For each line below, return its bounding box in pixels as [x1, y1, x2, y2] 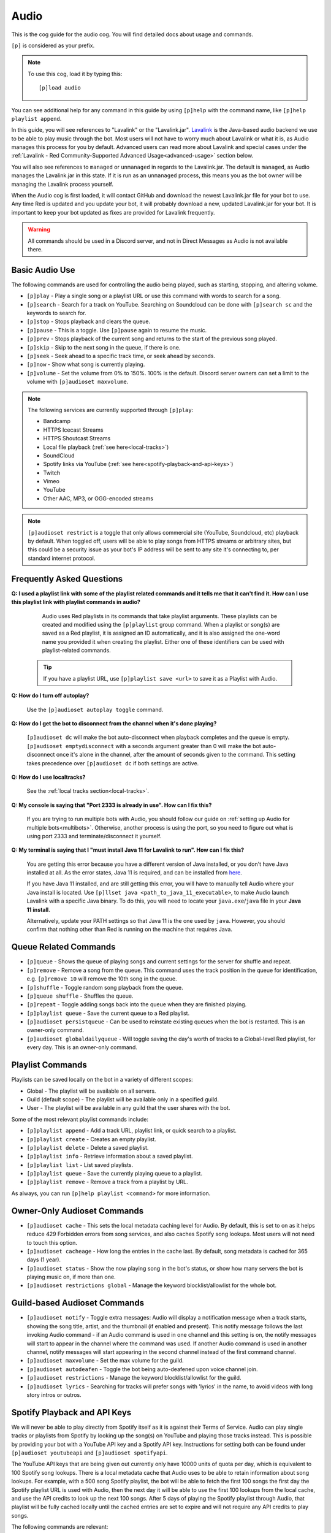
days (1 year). [26, 1256, 61, 1263]
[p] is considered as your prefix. [11, 42, 95, 49]
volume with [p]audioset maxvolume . [26, 378, 129, 386]
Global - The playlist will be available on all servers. [26, 1087, 156, 1095]
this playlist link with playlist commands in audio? [11, 598, 141, 606]
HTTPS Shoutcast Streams [43, 435, 111, 442]
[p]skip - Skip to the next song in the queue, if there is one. [26, 343, 181, 351]
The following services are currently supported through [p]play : [28, 406, 194, 413]
